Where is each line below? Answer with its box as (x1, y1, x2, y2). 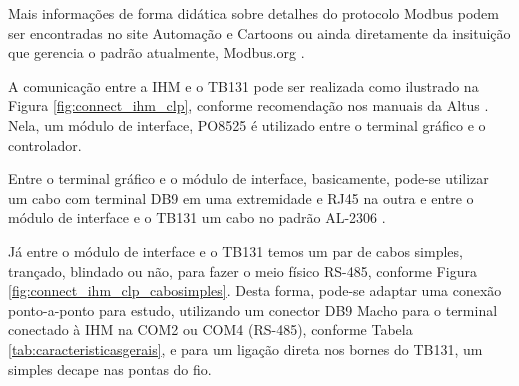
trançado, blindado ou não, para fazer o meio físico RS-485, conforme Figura (8, 260, 477, 281)
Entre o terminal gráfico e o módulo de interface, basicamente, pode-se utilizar (8, 168, 489, 189)
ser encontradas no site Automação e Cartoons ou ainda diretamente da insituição (8, 22, 511, 43)
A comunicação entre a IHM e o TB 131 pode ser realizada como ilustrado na (8, 75, 479, 96)
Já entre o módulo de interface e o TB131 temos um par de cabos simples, (8, 240, 463, 261)
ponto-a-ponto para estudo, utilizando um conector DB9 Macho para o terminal (8, 299, 498, 320)
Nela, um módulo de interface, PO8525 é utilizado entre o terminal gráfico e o (8, 114, 486, 135)
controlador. (8, 134, 82, 155)
